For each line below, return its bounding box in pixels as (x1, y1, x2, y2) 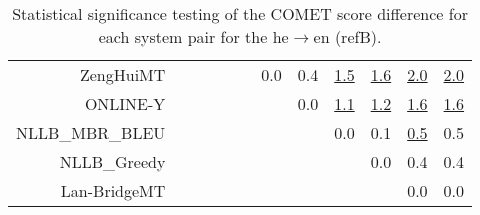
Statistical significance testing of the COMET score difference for (12, 2, 468, 25)
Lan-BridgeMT (60, 179, 166, 202)
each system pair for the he (98, 25, 289, 48)
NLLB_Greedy (59, 150, 166, 173)
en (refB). (313, 25, 382, 48)
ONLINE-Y (84, 92, 166, 115)
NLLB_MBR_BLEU (16, 121, 166, 144)
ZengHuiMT (79, 63, 166, 86)
